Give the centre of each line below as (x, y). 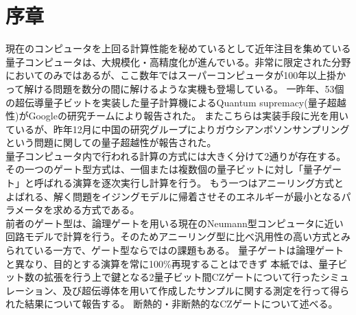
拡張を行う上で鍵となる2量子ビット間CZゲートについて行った (182, 277)
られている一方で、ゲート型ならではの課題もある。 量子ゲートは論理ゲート (175, 250)
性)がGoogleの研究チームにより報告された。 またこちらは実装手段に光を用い (177, 116)
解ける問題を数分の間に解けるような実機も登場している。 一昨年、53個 (184, 88)
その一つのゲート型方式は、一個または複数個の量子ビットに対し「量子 (164, 169)
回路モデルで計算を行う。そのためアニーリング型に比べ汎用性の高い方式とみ (178, 236)
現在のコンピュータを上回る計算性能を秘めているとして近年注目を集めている (178, 48)
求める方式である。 (96, 210)
